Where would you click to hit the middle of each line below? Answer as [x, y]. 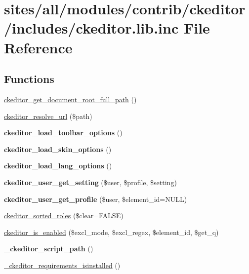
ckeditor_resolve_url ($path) [48, 116]
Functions [29, 79]
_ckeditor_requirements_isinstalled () [62, 265]
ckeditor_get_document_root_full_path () [70, 99]
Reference [38, 47]
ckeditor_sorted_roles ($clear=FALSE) [64, 215]
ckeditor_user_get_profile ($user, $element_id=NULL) [96, 199]
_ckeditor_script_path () [49, 249]
